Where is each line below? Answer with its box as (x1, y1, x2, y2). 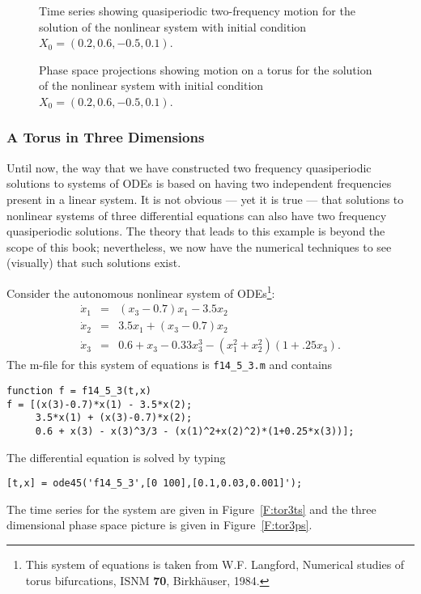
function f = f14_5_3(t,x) (6, 384, 151, 397)
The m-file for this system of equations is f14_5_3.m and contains (6, 356, 333, 373)
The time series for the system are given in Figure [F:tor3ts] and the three (6, 500, 376, 517)
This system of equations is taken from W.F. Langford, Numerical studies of (25, 556, 405, 572)
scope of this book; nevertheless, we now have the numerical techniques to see (6, 238, 392, 255)
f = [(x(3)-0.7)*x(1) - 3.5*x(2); (6, 398, 193, 410)
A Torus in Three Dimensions (6, 127, 205, 147)
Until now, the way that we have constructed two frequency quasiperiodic (6, 159, 372, 176)
